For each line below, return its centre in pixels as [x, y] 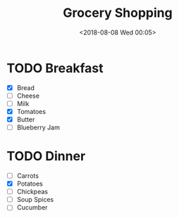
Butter [26, 119]
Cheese [28, 96]
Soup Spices [35, 200]
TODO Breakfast [55, 68]
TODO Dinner [46, 156]
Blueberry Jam [38, 127]
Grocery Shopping [118, 13]
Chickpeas [32, 192]
